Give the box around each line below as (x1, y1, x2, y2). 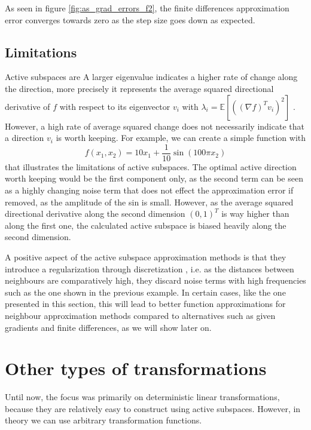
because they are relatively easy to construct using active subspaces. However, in (5, 402, 301, 414)
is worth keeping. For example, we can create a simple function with (56, 131, 306, 144)
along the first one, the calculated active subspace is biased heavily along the (5, 219, 286, 231)
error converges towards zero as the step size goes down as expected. (5, 13, 255, 26)
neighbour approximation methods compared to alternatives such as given (5, 309, 276, 321)
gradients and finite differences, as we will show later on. (5, 321, 212, 333)
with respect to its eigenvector (59, 100, 170, 112)
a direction (5, 131, 44, 144)
